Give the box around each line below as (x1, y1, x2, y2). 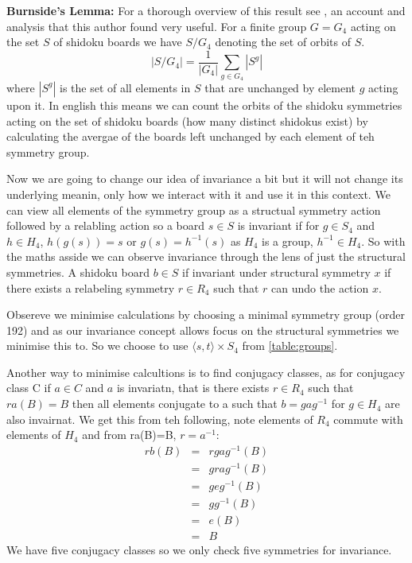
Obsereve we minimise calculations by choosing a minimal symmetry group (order (6, 306, 406, 323)
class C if (6, 379, 51, 396)
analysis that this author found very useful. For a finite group (6, 17, 307, 34)
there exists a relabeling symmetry (6, 279, 175, 296)
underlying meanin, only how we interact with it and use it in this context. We (6, 185, 391, 202)
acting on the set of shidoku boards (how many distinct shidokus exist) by (6, 112, 368, 129)
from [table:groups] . (242, 337, 338, 354)
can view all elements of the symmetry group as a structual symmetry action (6, 201, 381, 218)
